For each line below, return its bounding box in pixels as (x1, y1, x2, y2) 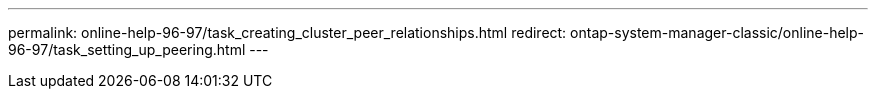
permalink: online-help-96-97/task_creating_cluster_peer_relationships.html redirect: (8, 24, 567, 41)
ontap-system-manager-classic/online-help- (570, 24, 865, 41)
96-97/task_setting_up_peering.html (8, 41, 246, 58)
